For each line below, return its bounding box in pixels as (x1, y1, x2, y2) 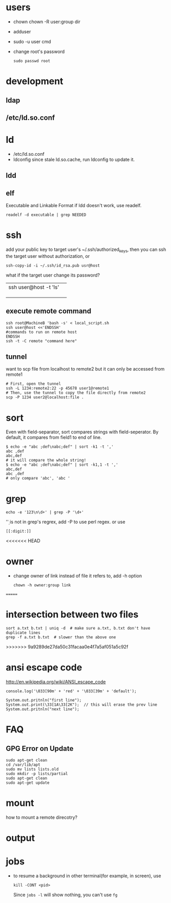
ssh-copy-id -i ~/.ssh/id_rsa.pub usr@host (6, 263, 100, 268)
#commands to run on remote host (6, 329, 77, 335)
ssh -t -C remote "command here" (6, 338, 77, 343)
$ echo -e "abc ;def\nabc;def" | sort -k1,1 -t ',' (6, 462, 118, 468)
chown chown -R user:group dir (13, 19, 81, 25)
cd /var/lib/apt (6, 762, 40, 767)
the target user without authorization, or (6, 253, 90, 259)
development (6, 76, 63, 87)
